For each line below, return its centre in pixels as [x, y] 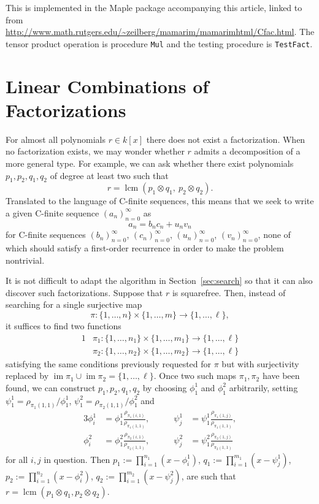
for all [17, 459]
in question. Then [77, 459]
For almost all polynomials [56, 139]
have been [281, 376]
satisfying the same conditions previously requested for [109, 363]
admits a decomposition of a [247, 151]
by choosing [165, 387]
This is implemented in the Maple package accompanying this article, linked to [154, 7]
